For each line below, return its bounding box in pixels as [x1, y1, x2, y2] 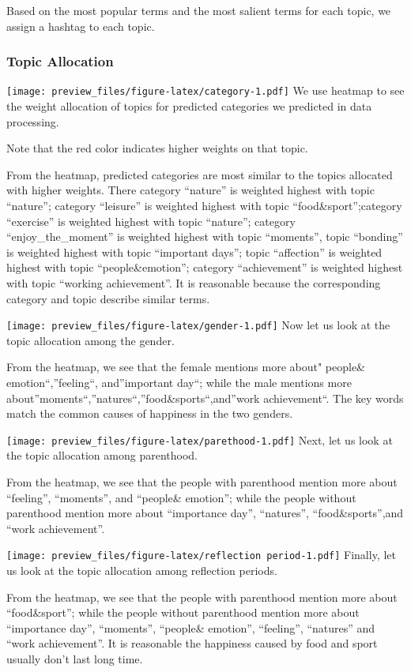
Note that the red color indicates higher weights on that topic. [6, 140, 308, 156]
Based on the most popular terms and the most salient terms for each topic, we [6, 2, 391, 18]
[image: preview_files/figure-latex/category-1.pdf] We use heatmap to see [6, 82, 405, 99]
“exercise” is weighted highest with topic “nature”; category [6, 212, 296, 229]
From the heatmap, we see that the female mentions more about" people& [6, 359, 366, 375]
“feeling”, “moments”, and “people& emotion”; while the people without [6, 489, 356, 505]
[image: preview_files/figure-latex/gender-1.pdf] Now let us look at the [6, 317, 390, 333]
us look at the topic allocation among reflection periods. [6, 562, 277, 579]
